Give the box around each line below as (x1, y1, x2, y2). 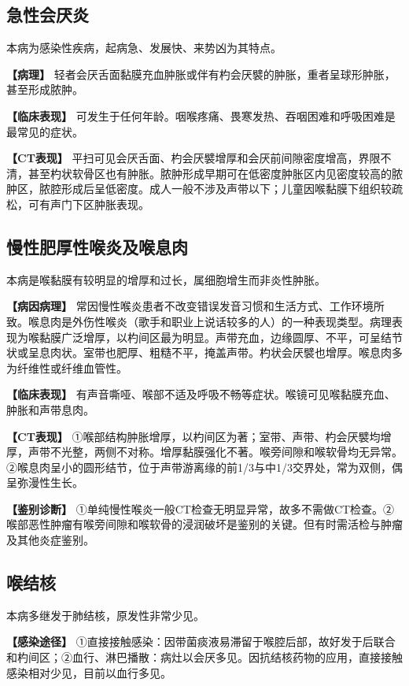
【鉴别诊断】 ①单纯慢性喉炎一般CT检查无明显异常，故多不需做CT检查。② (6, 500, 395, 517)
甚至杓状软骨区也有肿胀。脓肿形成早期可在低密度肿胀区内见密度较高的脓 (28, 165, 403, 181)
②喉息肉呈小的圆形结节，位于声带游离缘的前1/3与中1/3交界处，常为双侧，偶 (6, 458, 403, 475)
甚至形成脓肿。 (6, 81, 83, 98)
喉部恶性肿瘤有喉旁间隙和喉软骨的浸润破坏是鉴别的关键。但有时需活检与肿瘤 (6, 516, 403, 532)
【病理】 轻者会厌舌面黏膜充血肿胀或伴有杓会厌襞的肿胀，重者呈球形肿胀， (6, 65, 396, 82)
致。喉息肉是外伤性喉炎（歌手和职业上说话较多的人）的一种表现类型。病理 (6, 313, 392, 329)
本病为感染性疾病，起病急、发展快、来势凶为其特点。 (6, 39, 282, 56)
